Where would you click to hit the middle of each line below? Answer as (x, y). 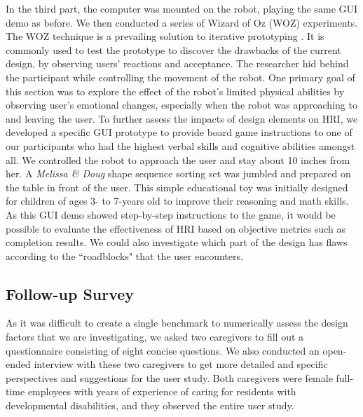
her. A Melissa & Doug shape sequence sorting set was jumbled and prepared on (178, 173)
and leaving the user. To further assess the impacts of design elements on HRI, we (182, 118)
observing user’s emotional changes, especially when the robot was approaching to (181, 105)
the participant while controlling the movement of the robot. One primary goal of (180, 77)
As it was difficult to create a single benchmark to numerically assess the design (177, 323)
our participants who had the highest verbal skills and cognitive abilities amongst (180, 145)
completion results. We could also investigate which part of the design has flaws (177, 242)
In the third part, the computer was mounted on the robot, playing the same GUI (182, 8)
